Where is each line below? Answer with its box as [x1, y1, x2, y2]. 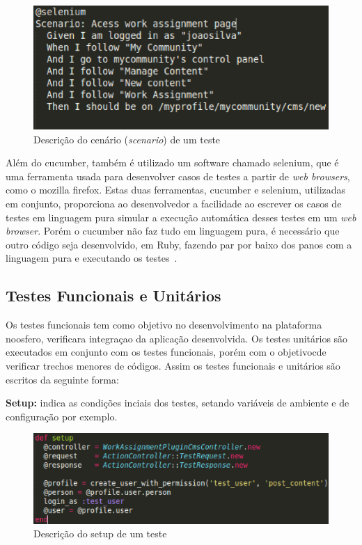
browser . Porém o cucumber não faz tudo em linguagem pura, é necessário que [6, 223, 340, 238]
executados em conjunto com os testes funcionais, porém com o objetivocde [6, 345, 326, 359]
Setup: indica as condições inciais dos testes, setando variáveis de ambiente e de [6, 395, 349, 410]
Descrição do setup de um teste [33, 526, 167, 541]
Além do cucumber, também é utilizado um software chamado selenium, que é [6, 155, 339, 170]
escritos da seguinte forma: [6, 372, 119, 386]
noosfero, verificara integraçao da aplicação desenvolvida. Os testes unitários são [6, 331, 348, 345]
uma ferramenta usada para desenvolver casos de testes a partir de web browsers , [6, 168, 350, 183]
